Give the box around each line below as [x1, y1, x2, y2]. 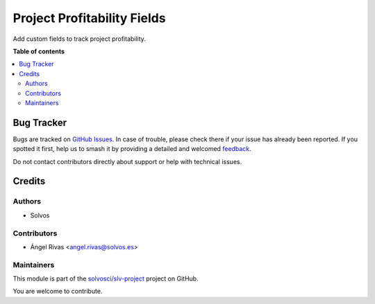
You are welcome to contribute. [12, 287, 103, 296]
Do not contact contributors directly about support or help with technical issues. [12, 157, 242, 166]
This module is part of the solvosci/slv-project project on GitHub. [12, 274, 199, 283]
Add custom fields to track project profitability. [12, 35, 146, 43]
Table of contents [12, 47, 65, 55]
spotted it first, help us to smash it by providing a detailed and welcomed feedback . [12, 145, 251, 153]
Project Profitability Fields [12, 10, 166, 26]
